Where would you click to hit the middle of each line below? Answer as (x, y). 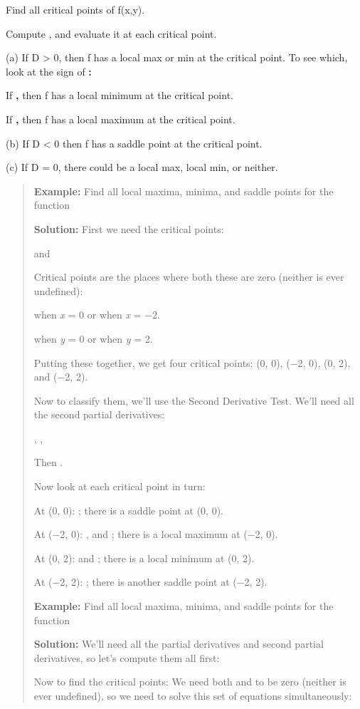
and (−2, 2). (61, 377)
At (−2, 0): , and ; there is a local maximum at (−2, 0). (156, 534)
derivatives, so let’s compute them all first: (127, 657)
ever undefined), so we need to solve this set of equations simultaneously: (193, 695)
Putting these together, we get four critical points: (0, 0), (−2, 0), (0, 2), (192, 362)
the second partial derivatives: (99, 414)
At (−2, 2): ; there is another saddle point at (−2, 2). (150, 582)
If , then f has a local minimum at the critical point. (120, 95)
